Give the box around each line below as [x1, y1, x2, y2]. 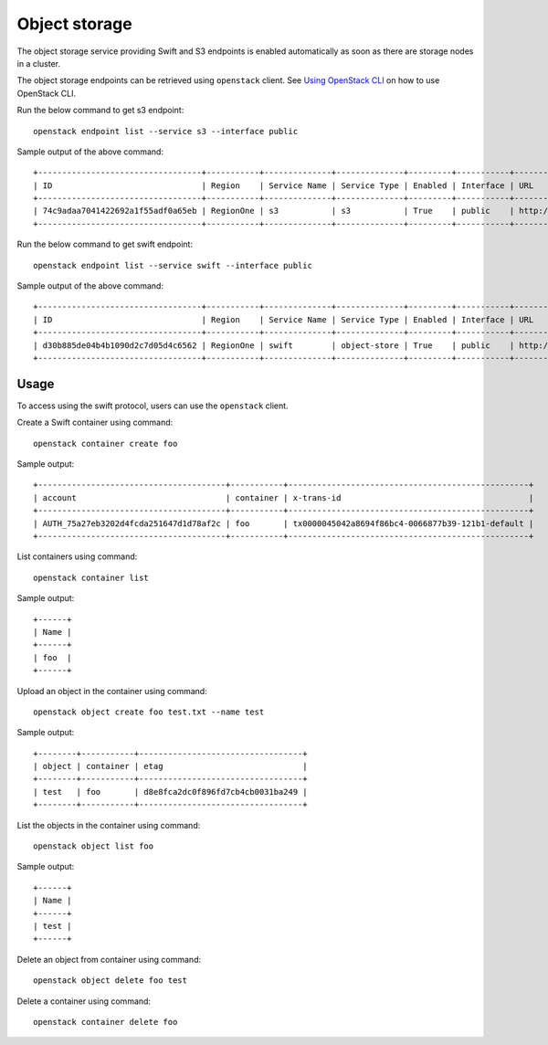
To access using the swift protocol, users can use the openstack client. [16, 400, 289, 411]
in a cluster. [16, 58, 61, 69]
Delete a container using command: [16, 996, 151, 1007]
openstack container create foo [33, 438, 178, 449]
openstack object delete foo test [33, 976, 187, 986]
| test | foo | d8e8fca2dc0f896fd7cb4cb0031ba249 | [33, 786, 308, 797]
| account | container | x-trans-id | [33, 492, 534, 502]
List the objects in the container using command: [16, 819, 201, 830]
